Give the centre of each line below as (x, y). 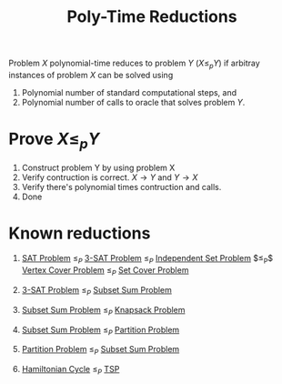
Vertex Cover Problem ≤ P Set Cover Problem (105, 272)
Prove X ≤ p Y (54, 141)
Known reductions (80, 233)
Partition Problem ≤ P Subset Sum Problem (101, 350)
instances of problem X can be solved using (91, 75)
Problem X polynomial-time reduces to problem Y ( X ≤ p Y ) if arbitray (134, 64)
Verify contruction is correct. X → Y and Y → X (110, 177)
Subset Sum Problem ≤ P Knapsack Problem (103, 311)
